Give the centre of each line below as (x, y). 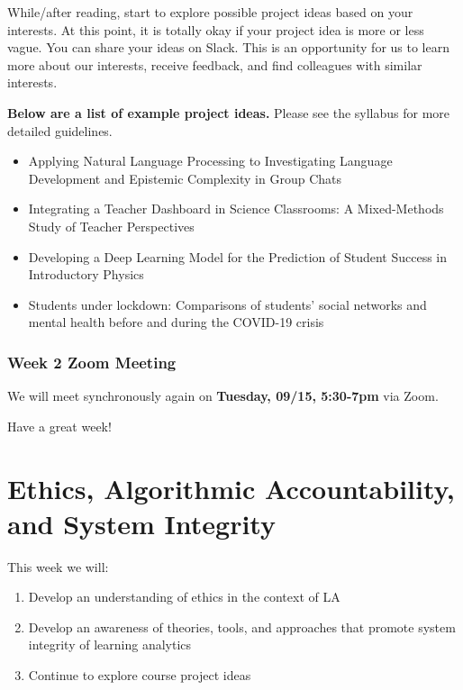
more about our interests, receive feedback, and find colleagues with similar (215, 64)
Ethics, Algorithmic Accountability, (231, 488)
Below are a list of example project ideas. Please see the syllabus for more (229, 112)
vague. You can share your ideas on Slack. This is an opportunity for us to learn (228, 47)
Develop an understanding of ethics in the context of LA (184, 597)
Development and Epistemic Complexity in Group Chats (185, 178)
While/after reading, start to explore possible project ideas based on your (210, 12)
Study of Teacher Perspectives (111, 226)
